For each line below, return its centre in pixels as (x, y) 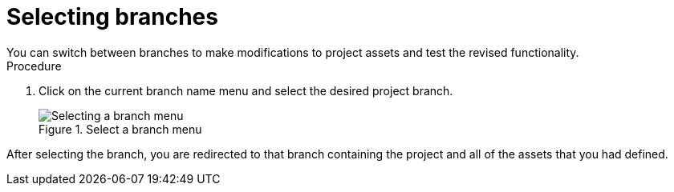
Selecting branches (112, 17)
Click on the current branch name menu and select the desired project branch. (246, 90)
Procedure (34, 66)
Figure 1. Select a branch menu (120, 129)
